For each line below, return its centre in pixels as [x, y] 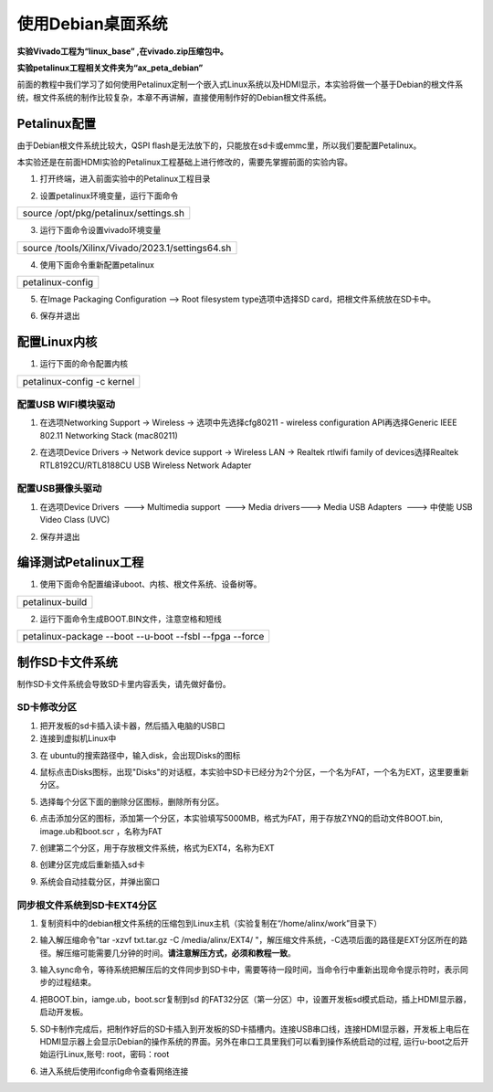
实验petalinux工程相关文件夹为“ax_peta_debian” [110, 68]
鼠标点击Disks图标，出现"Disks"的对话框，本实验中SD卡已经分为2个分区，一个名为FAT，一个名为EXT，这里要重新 [254, 772]
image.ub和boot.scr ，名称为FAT [101, 831]
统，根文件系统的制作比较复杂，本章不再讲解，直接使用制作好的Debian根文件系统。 [174, 97]
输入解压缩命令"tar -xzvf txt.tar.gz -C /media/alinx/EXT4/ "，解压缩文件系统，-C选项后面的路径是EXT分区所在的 [250, 940]
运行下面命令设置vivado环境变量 [100, 230]
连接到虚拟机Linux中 [78, 738]
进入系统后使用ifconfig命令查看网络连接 [114, 1071]
